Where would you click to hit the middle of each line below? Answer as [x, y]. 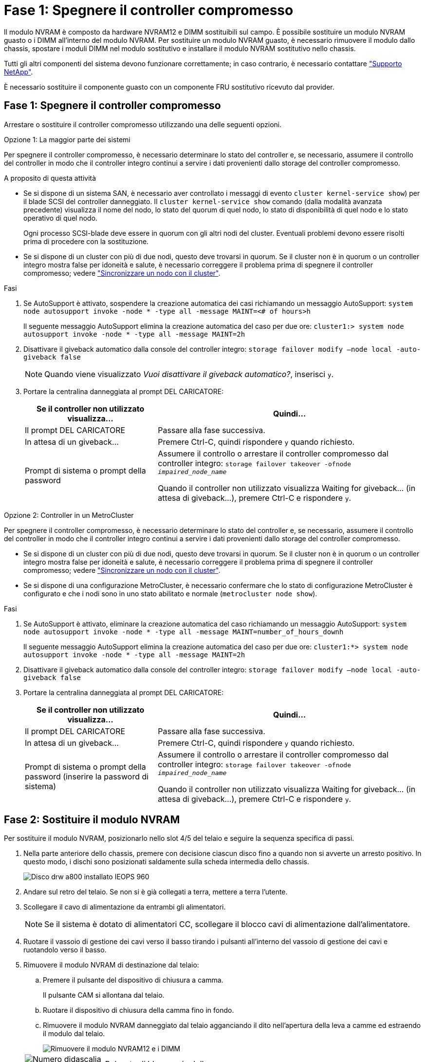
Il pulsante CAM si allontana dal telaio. [104, 995]
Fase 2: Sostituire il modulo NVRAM [92, 820]
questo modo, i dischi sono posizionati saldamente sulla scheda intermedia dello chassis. [166, 862]
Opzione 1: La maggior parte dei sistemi [67, 139]
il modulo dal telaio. [74, 1034]
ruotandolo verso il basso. [65, 950]
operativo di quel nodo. [61, 218]
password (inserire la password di [87, 777]
